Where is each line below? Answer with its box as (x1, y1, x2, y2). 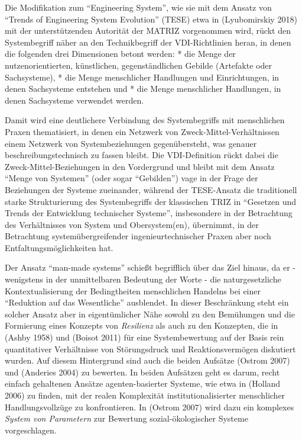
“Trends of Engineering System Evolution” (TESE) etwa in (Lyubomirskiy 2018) (5, 12, 297, 25)
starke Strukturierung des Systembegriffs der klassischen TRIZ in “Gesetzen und (5, 195, 297, 207)
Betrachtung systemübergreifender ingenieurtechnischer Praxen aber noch (5, 230, 271, 242)
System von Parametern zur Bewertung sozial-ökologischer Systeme (5, 412, 248, 425)
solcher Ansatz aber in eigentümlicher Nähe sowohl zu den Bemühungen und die (5, 307, 295, 320)
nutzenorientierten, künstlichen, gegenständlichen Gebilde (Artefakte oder (5, 59, 272, 71)
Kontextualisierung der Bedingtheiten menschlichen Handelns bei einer (5, 284, 261, 297)
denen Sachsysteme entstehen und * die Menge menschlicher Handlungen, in (5, 82, 281, 95)
